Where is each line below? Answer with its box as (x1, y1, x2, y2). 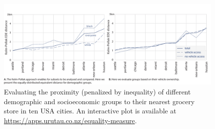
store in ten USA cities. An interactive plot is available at (4, 106, 176, 116)
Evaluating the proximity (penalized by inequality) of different (4, 87, 191, 97)
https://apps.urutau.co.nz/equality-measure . (4, 115, 137, 125)
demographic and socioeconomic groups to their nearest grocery (4, 96, 195, 106)
